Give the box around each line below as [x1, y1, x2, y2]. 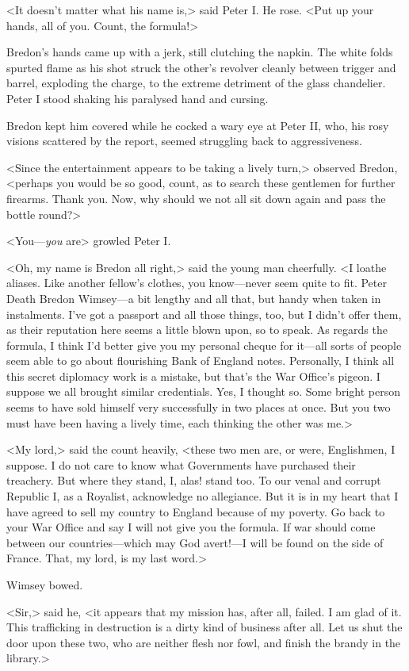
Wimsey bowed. [6, 577, 83, 592]
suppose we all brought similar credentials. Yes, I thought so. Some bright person [6, 383, 400, 400]
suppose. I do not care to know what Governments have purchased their [6, 456, 356, 473]
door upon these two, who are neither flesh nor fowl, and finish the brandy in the [6, 634, 401, 650]
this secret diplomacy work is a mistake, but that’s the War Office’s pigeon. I [6, 367, 380, 384]
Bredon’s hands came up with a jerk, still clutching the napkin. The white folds [6, 44, 393, 60]
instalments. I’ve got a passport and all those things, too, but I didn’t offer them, [6, 305, 402, 322]
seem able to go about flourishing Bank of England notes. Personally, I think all [6, 352, 395, 369]
